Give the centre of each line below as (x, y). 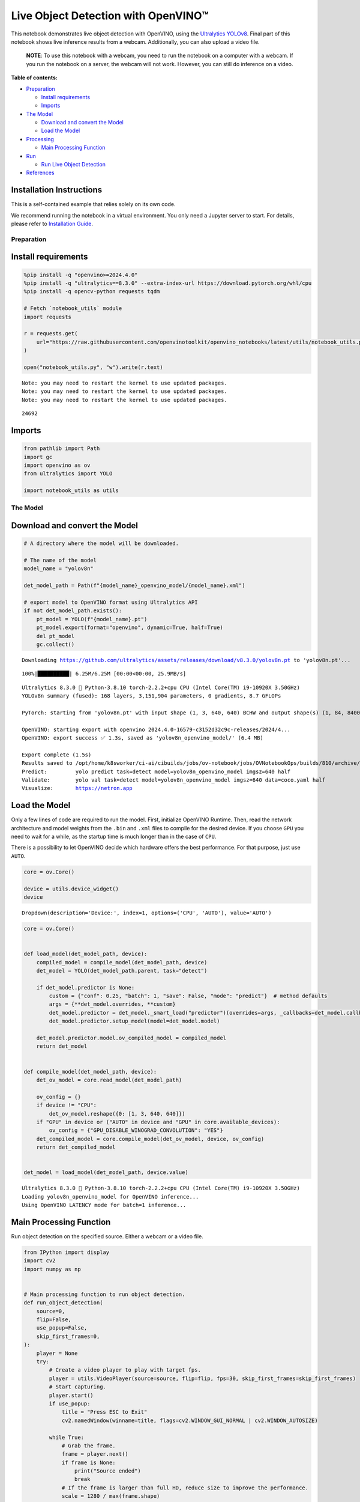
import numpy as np (52, 1269)
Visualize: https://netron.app (77, 788)
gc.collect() (55, 644)
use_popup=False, (62, 1328)
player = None (57, 1353)
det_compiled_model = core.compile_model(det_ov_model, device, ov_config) (150, 1139)
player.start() (71, 1395)
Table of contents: (34, 78)
